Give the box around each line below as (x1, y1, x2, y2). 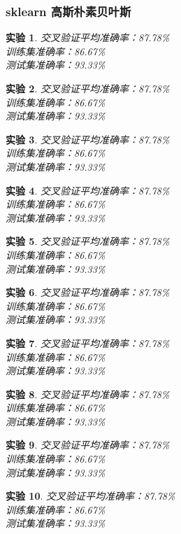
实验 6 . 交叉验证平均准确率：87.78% (6, 285, 170, 300)
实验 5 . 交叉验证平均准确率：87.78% (6, 234, 170, 248)
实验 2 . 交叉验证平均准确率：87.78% (6, 81, 170, 95)
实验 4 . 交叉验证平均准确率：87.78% (6, 183, 170, 197)
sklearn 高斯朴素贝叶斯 (6, 2, 131, 20)
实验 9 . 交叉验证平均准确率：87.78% (6, 437, 170, 452)
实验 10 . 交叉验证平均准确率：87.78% (6, 489, 175, 503)
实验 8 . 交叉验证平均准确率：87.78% (6, 386, 170, 401)
